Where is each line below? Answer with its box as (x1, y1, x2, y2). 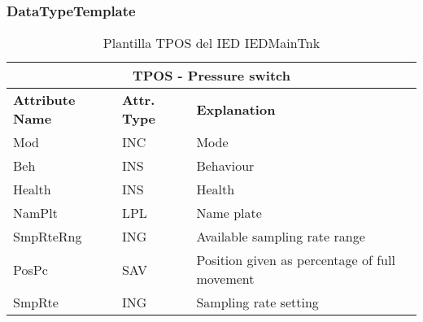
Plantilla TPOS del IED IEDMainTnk (102, 33, 321, 53)
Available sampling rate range (196, 227, 365, 246)
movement (196, 269, 255, 289)
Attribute (13, 90, 76, 110)
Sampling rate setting (196, 293, 319, 312)
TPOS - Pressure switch (132, 66, 290, 85)
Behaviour (196, 156, 255, 176)
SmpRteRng (13, 227, 82, 246)
